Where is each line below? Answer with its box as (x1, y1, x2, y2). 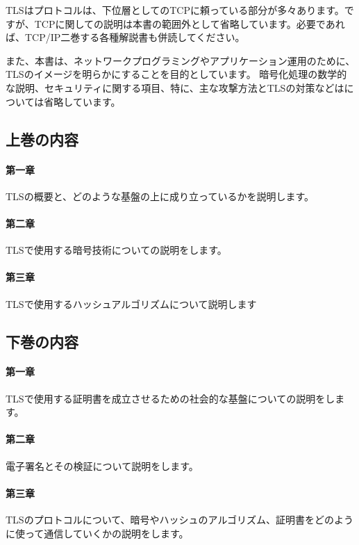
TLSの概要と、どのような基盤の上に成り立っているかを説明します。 (6, 188, 314, 203)
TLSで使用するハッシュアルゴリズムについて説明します (6, 296, 257, 311)
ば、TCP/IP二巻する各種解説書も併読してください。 (6, 30, 245, 44)
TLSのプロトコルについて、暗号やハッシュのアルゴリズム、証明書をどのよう (6, 512, 354, 527)
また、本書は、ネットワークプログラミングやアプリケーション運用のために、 (6, 53, 356, 67)
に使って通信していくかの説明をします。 (6, 526, 189, 540)
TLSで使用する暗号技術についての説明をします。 (6, 243, 227, 257)
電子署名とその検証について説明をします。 (6, 458, 199, 473)
